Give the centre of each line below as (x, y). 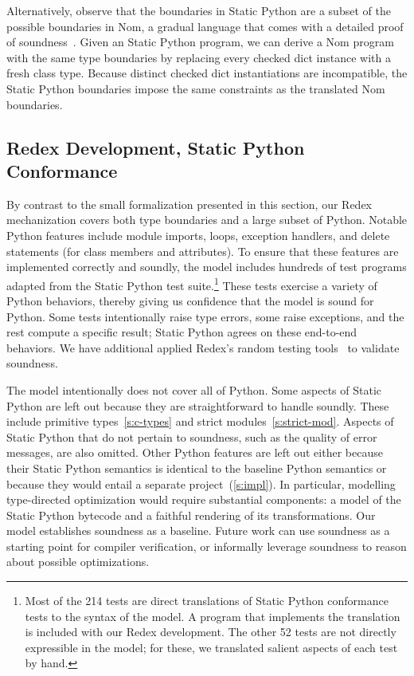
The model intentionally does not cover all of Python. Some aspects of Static (194, 389)
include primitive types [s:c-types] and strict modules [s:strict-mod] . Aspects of (200, 421)
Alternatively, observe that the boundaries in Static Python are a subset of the (199, 10)
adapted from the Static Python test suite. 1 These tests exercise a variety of (192, 284)
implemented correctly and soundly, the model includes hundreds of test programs (207, 267)
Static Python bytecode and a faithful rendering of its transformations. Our (191, 515)
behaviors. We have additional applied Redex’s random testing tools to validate (203, 347)
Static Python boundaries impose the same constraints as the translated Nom (196, 88)
